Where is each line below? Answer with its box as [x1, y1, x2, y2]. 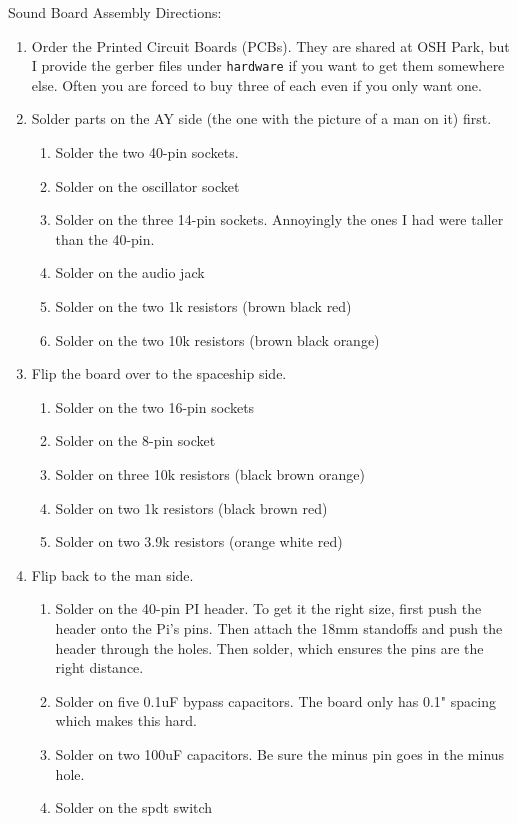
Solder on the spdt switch [55, 797, 213, 818]
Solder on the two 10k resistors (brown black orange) [55, 329, 380, 350]
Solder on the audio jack [55, 262, 205, 283]
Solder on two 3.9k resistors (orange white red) [55, 531, 343, 552]
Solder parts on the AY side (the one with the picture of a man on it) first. [31, 108, 492, 129]
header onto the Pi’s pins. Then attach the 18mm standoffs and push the [55, 617, 503, 638]
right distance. [55, 657, 144, 678]
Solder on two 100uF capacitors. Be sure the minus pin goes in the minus [55, 743, 505, 764]
